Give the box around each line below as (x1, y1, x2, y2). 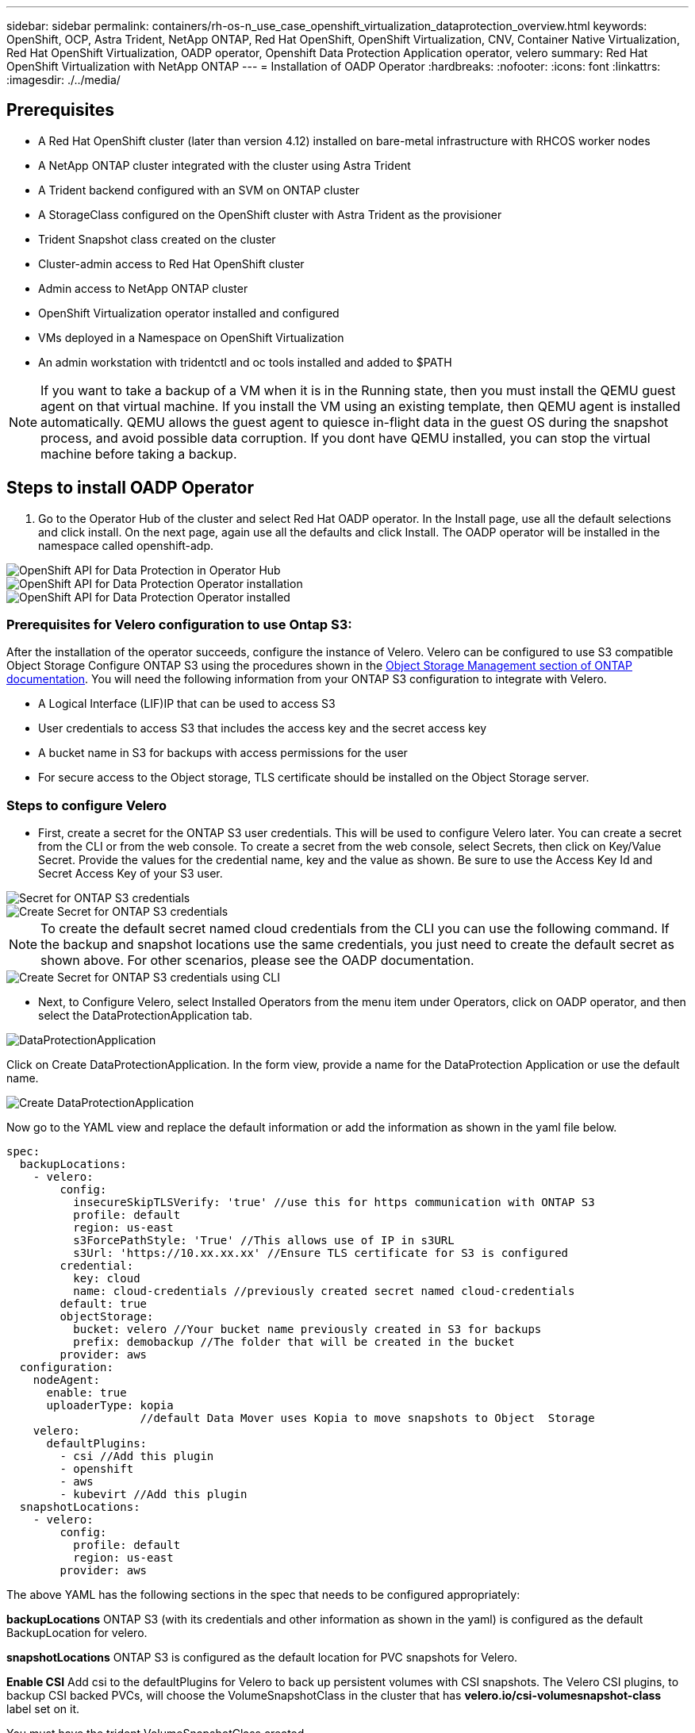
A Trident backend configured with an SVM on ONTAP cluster (38, 183, 359, 197)
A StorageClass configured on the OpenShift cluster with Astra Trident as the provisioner (38, 207, 502, 221)
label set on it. (6, 1702, 79, 1716)
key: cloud (73, 1272, 140, 1285)
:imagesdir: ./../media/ (6, 73, 121, 86)
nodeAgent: (33, 1374, 101, 1387)
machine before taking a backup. (40, 445, 237, 462)
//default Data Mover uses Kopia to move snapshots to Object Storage (140, 1412, 595, 1425)
